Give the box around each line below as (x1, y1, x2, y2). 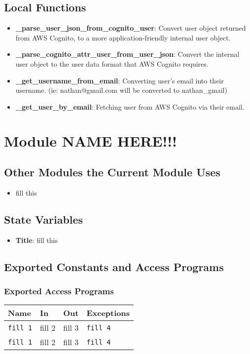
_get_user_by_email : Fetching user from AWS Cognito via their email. (15, 101, 245, 112)
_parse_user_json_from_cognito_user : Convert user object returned (15, 23, 246, 33)
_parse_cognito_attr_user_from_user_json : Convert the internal (15, 49, 240, 59)
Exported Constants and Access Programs (4, 259, 224, 274)
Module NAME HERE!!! (4, 130, 177, 151)
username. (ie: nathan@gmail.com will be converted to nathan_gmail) (15, 85, 227, 95)
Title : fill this (15, 235, 58, 245)
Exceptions (86, 307, 130, 319)
